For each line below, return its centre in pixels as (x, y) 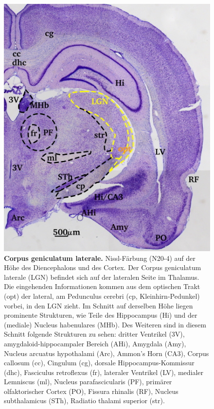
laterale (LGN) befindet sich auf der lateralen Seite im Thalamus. (102, 277)
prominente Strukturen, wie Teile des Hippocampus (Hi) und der (101, 315)
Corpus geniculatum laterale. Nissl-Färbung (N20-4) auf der (100, 258)
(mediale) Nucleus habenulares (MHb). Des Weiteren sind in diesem (105, 324)
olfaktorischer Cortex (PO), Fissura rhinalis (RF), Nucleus (91, 391)
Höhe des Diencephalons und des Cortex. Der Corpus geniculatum (103, 267)
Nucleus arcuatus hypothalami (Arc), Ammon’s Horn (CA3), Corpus (107, 353)
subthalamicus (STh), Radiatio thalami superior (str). (84, 400)
